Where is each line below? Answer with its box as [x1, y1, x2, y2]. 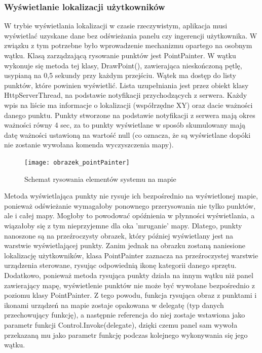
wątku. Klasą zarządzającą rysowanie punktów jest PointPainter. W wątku [4, 50, 236, 60]
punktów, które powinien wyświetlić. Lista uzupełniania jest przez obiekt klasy [4, 80, 249, 90]
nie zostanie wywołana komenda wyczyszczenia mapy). [4, 139, 174, 150]
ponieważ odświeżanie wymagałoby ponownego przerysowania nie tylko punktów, [4, 200, 256, 211]
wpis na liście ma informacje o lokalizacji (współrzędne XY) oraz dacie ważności [4, 99, 253, 110]
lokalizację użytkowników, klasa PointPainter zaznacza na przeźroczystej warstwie [4, 250, 258, 260]
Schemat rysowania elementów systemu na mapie [24, 173, 176, 184]
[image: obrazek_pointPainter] [24, 159, 130, 166]
